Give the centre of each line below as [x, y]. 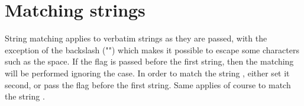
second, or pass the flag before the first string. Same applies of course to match [148, 84]
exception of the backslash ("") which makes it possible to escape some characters [152, 49]
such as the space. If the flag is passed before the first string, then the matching [149, 61]
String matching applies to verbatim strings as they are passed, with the [136, 38]
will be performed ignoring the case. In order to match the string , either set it [147, 73]
